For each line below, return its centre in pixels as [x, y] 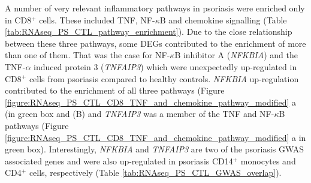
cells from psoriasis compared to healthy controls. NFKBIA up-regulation [164, 78]
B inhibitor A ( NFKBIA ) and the [236, 55]
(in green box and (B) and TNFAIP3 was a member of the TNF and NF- [140, 114]
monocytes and [268, 160]
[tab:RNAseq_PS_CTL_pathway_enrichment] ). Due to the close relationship [149, 31]
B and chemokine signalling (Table [223, 19]
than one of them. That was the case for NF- [87, 55]
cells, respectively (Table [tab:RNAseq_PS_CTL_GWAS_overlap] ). [155, 172]
